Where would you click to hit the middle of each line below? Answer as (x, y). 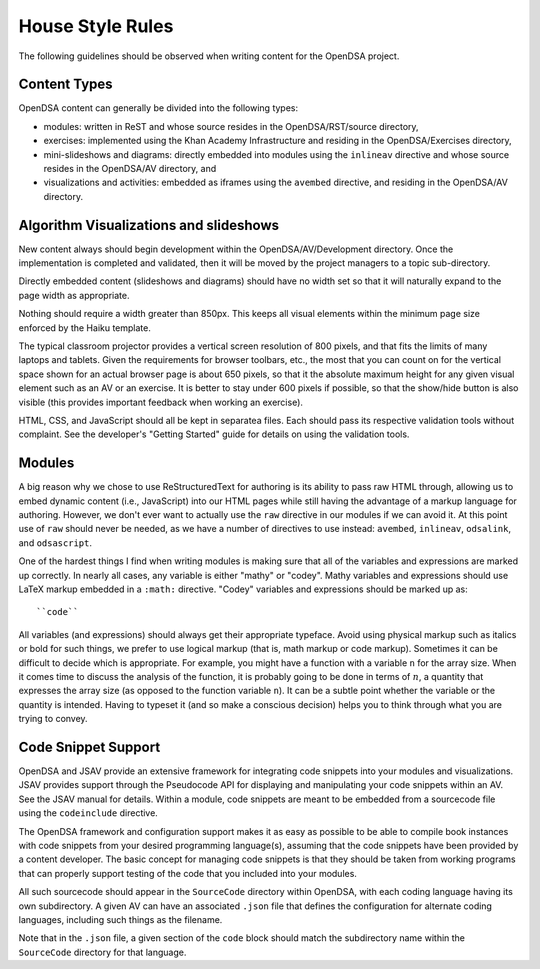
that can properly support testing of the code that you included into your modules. (187, 873)
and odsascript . (55, 542)
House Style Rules (96, 26)
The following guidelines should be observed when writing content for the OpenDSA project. (209, 56)
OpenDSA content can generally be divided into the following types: (158, 108)
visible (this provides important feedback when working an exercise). (161, 402)
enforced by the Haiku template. (85, 327)
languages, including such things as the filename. (120, 919)
